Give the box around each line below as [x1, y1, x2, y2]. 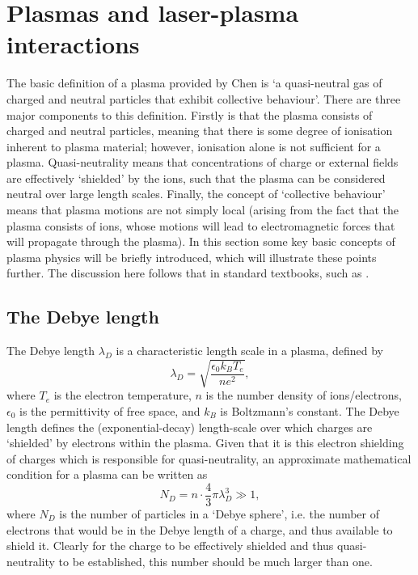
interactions [6, 27, 140, 61]
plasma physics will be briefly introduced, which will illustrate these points [6, 248, 377, 265]
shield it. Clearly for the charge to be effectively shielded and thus [6, 537, 334, 554]
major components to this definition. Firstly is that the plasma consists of [6, 106, 373, 123]
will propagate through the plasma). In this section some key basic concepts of [6, 233, 395, 250]
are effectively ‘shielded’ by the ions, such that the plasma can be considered [6, 169, 386, 186]
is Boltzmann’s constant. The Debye [220, 402, 399, 419]
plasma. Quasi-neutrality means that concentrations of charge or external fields [6, 154, 399, 171]
